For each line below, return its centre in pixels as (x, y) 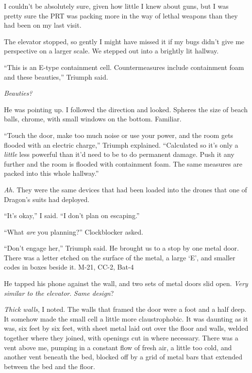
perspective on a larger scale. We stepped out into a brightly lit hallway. (111, 51)
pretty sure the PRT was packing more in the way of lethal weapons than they (121, 15)
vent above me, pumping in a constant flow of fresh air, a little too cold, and (118, 347)
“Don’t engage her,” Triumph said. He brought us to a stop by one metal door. (121, 248)
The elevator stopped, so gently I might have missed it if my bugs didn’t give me (124, 41)
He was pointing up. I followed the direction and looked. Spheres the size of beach (126, 109)
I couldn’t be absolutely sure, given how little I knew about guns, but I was (116, 6)
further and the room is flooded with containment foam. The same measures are (123, 163)
